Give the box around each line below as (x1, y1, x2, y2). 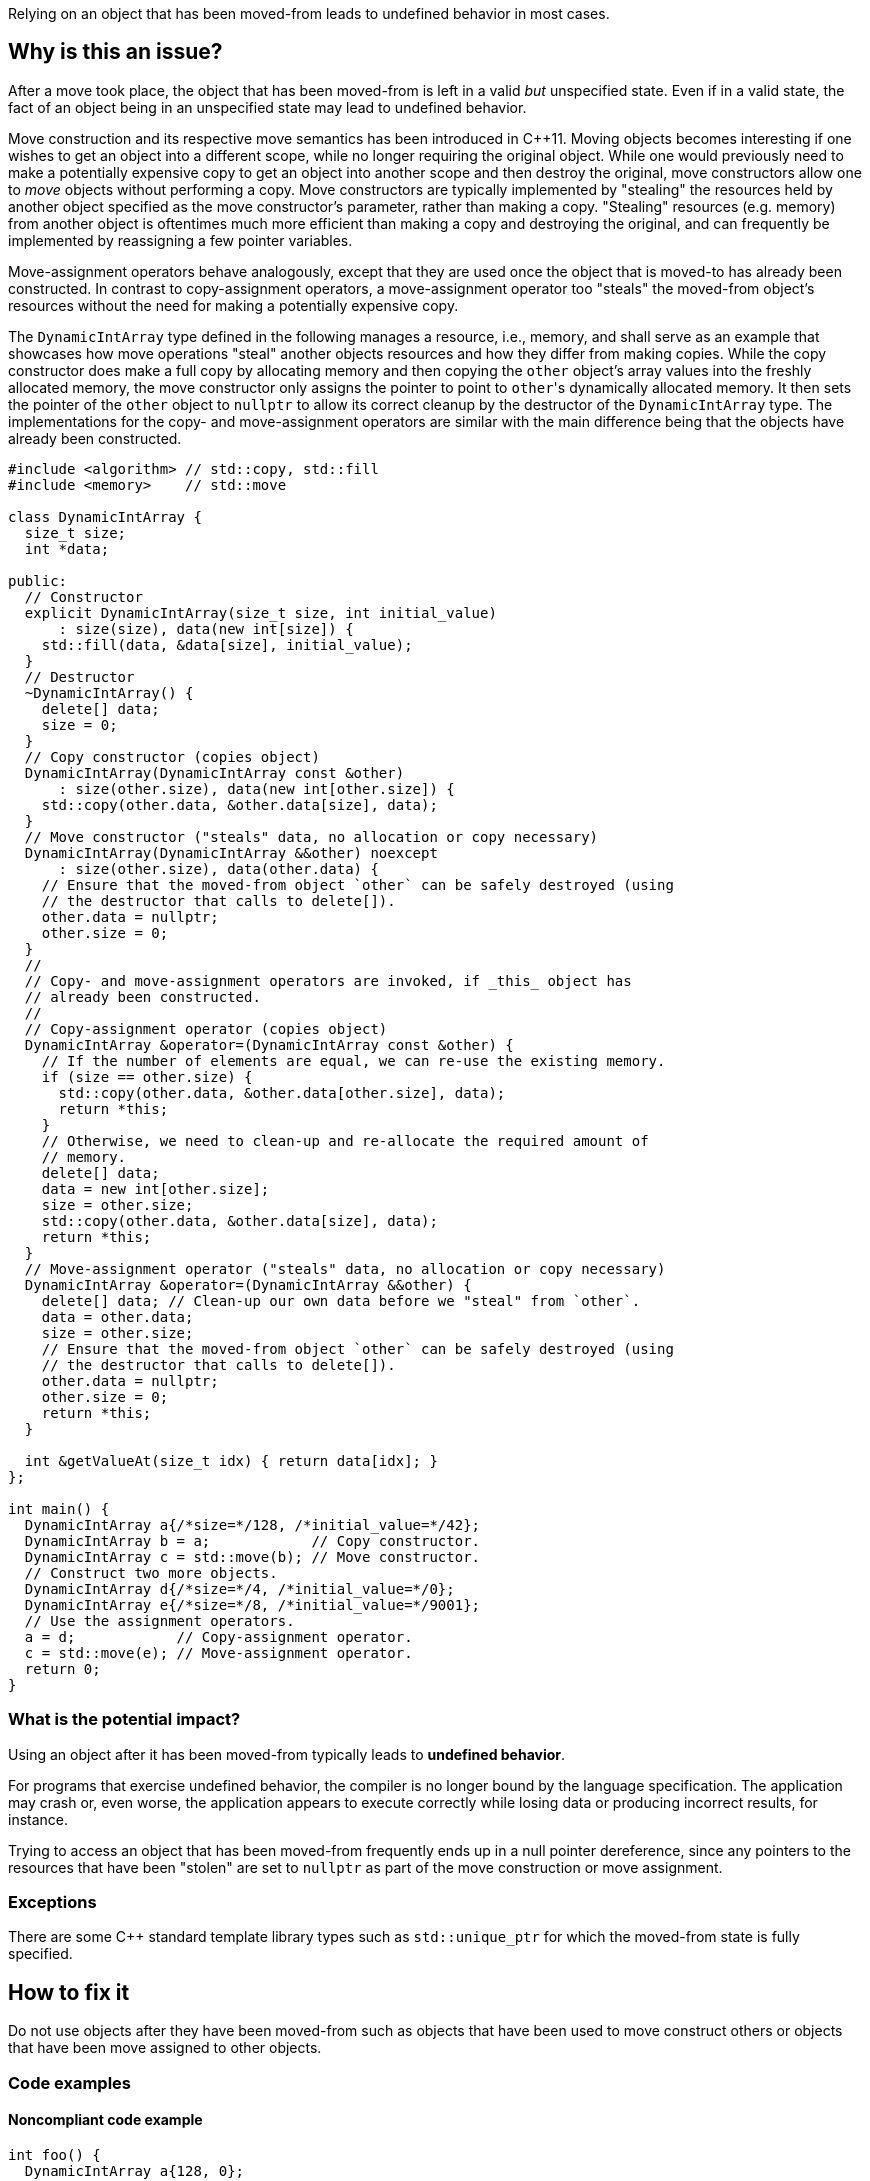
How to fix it (8, 1979, 130, 2005)
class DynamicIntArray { (8, 508, 202, 525)
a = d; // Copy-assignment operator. (24, 1628, 413, 1645)
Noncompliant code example (8, 2111, 203, 2129)
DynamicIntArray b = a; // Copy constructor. (24, 1532, 481, 1549)
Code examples (8, 2072, 132, 2093)
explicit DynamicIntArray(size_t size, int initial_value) (24, 604, 497, 621)
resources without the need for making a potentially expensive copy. (8, 296, 459, 314)
